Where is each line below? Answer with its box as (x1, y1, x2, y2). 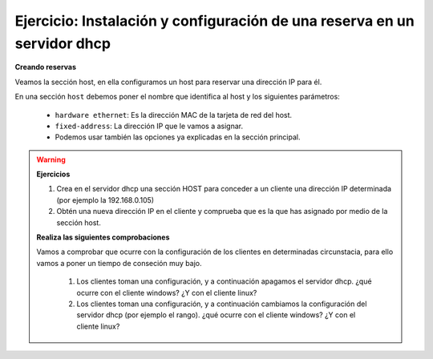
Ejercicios (36, 169, 71, 179)
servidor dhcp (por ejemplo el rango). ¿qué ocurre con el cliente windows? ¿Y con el (76, 310, 356, 320)
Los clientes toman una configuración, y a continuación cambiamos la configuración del (76, 299, 367, 309)
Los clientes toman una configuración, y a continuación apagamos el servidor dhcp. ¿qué (76, 276, 372, 286)
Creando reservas (14, 63, 76, 72)
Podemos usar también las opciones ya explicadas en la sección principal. (55, 132, 301, 142)
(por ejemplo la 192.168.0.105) (56, 195, 155, 204)
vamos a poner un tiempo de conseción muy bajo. (36, 258, 202, 268)
